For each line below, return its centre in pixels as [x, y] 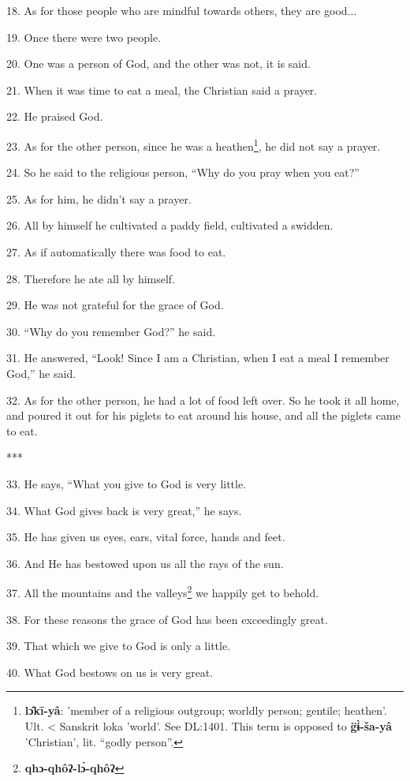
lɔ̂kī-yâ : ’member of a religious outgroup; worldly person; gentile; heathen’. [206, 710]
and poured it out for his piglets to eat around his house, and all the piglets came [203, 415]
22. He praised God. [55, 116]
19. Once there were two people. [84, 37]
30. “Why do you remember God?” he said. [111, 331]
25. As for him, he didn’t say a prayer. [99, 198]
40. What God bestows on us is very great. [110, 672]
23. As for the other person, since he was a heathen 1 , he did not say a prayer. [194, 144]
